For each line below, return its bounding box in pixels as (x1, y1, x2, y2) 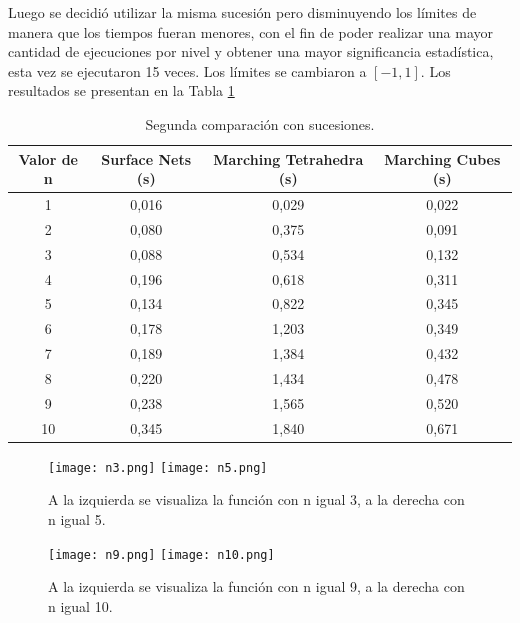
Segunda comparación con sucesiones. (145, 113, 375, 134)
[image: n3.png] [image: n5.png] (48, 460, 268, 475)
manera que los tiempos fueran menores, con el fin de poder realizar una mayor (8, 21, 494, 42)
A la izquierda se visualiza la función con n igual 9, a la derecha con (48, 576, 465, 597)
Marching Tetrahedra (213, 148, 364, 169)
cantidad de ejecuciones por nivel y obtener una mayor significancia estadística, (8, 41, 494, 62)
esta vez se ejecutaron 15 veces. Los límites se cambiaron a (8, 60, 367, 81)
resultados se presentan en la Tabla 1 (8, 80, 235, 101)
